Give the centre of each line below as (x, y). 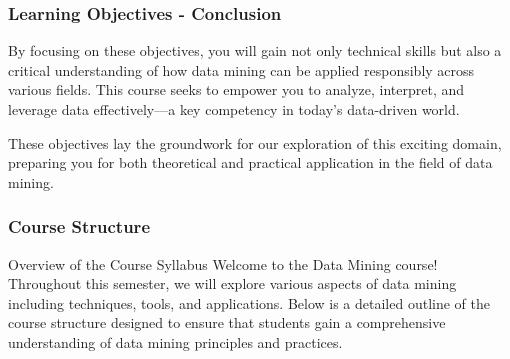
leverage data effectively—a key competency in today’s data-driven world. (234, 109)
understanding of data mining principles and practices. (175, 341)
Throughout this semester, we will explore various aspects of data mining (232, 283)
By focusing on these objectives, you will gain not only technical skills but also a (255, 50)
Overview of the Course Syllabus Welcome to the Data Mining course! (223, 263)
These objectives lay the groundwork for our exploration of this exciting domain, (255, 142)
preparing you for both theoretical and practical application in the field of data (250, 162)
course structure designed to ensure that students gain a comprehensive (227, 322)
